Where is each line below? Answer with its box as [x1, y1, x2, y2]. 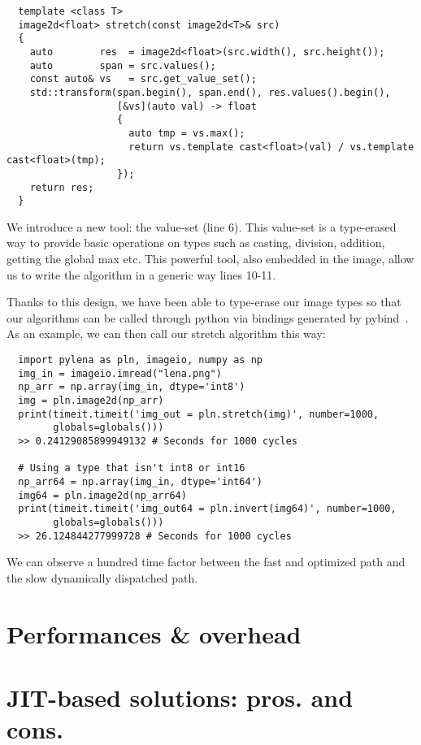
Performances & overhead [7, 617, 302, 650]
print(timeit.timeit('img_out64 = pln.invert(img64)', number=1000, [18, 503, 397, 515]
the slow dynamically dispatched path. [7, 569, 198, 586]
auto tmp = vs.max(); [128, 127, 245, 139]
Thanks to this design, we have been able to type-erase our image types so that [7, 293, 401, 310]
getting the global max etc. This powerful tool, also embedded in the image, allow [7, 250, 414, 267]
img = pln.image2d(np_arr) [18, 394, 164, 406]
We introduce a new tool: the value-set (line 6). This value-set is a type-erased [7, 218, 397, 235]
